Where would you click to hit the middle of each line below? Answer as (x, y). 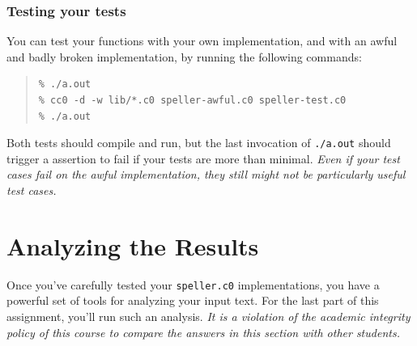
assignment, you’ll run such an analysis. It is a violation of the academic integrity (208, 316)
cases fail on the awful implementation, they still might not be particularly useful (206, 174)
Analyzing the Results (133, 245)
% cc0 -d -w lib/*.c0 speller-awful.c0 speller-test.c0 (192, 100)
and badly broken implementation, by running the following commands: (184, 56)
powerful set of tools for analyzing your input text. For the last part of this (193, 300)
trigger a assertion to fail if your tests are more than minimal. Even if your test (203, 158)
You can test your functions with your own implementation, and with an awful (202, 41)
